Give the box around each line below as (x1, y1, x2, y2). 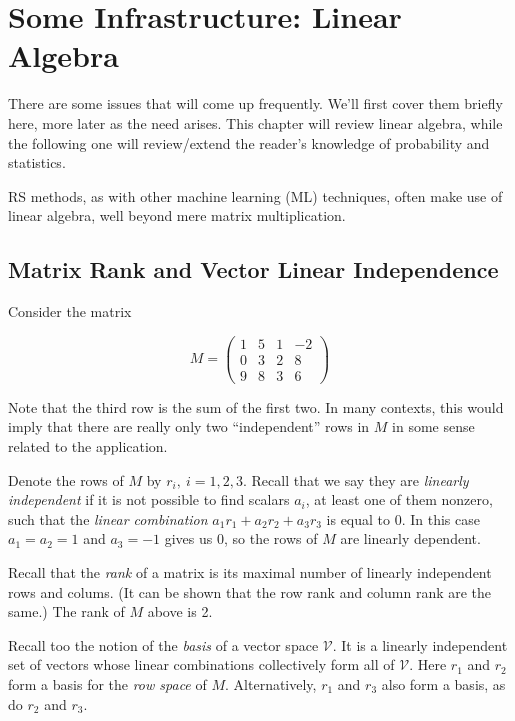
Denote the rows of (8, 469, 124, 490)
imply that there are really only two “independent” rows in (8, 416, 370, 437)
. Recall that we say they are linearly (242, 469, 469, 490)
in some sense (392, 416, 475, 437)
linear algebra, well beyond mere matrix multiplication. (8, 205, 346, 226)
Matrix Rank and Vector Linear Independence (8, 254, 499, 285)
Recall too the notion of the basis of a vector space (8, 634, 319, 655)
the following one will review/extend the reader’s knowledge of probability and (8, 132, 490, 153)
